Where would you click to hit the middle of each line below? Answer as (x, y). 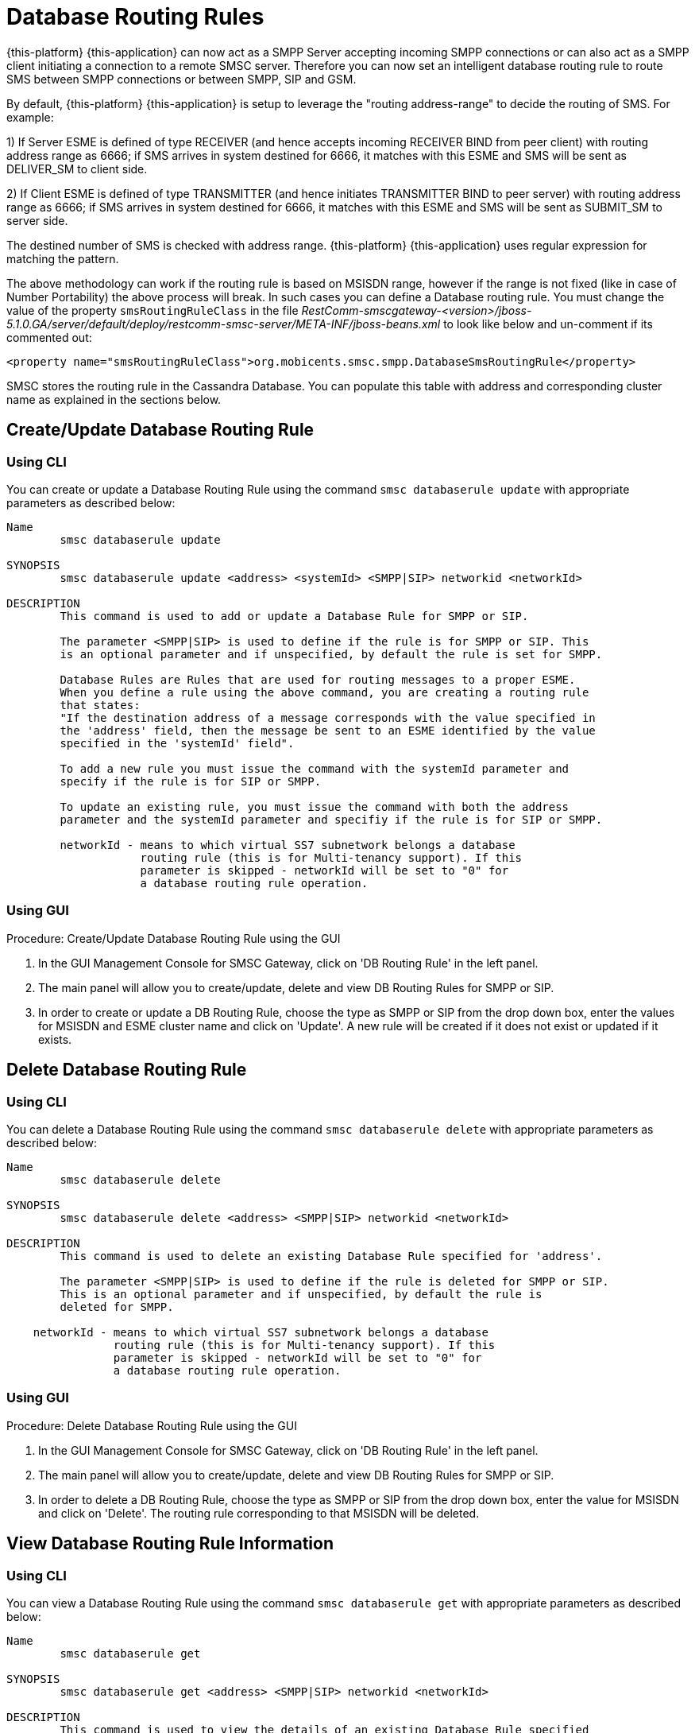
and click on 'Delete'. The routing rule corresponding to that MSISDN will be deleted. (259, 1513)
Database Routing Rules (135, 17)
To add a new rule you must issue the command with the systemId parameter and (315, 768)
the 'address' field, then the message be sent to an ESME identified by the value (328, 730)
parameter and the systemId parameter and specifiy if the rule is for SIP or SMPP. (331, 819)
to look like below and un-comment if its (548, 324)
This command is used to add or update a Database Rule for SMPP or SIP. (294, 616)
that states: (100, 705)
